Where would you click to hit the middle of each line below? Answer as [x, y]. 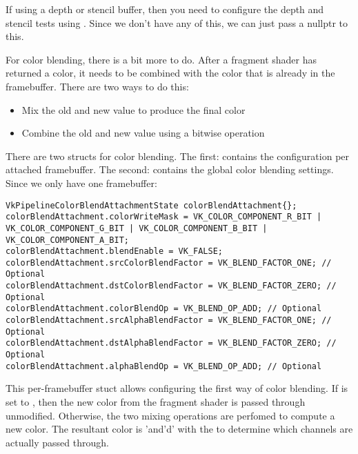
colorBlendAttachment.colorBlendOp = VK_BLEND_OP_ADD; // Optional [164, 309]
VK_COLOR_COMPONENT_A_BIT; [67, 240]
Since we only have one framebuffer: [81, 182]
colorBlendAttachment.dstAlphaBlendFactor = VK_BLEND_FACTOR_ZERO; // [171, 343]
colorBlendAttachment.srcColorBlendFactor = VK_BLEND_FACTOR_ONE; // [169, 263]
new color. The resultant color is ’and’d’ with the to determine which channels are [179, 429]
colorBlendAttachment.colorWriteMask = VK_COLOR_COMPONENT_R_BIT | [164, 217]
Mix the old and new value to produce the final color [133, 109]
